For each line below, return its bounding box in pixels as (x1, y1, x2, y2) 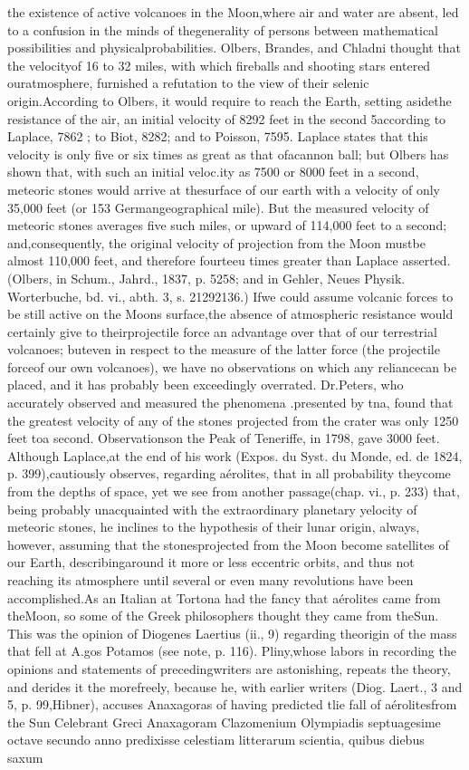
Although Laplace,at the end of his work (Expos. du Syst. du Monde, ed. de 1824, (7, 446, 463, 465)
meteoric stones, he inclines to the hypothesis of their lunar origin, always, (7, 517, 420, 536)
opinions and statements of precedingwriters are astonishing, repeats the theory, (7, 659, 451, 678)
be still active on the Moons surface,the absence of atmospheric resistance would (7, 304, 454, 323)
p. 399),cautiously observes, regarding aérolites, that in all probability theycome (7, 464, 451, 483)
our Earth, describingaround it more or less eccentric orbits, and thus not (7, 553, 415, 572)
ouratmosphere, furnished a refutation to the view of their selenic (7, 73, 369, 92)
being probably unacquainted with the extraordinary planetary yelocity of (7, 499, 417, 518)
